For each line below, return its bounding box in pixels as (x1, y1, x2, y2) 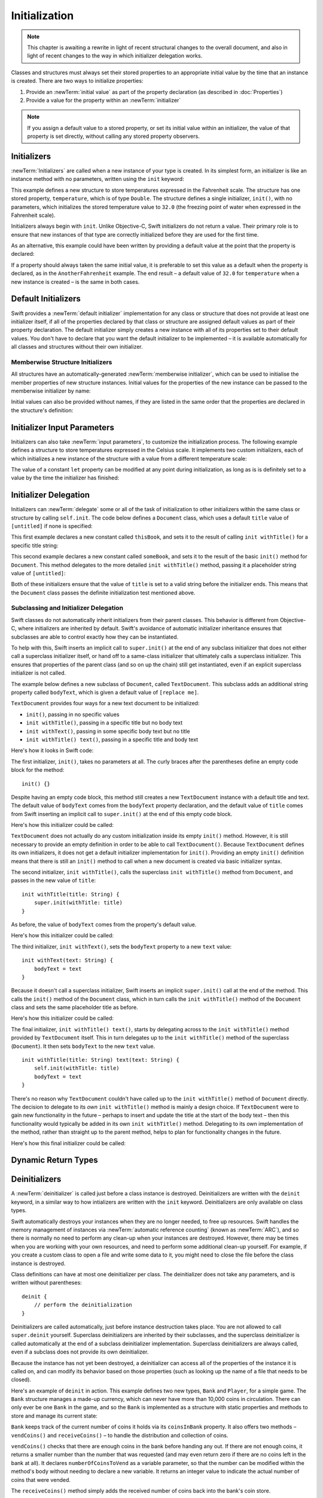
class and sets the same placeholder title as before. (11, 1004, 138, 1011)
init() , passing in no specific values (26, 711, 120, 718)
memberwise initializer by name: (11, 387, 91, 395)
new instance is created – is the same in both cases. (11, 278, 140, 285)
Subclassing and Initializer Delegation (11, 604, 124, 612)
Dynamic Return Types (11, 1155, 98, 1165)
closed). (11, 1376, 32, 1384)
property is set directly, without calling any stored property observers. (27, 132, 200, 140)
